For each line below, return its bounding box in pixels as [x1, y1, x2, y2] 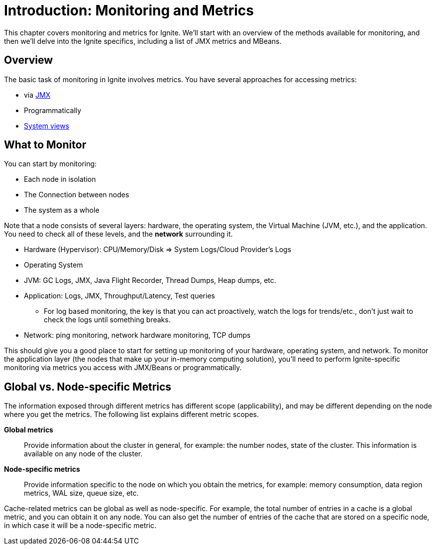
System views [24, 121, 70, 130]
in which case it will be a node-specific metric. [4, 521, 157, 530]
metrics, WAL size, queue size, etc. [24, 489, 139, 498]
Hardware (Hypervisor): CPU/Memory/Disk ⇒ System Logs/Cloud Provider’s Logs [24, 245, 292, 254]
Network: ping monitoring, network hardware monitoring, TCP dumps [24, 331, 251, 340]
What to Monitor [4, 138, 87, 151]
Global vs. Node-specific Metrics [4, 380, 172, 393]
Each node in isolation [24, 175, 96, 184]
